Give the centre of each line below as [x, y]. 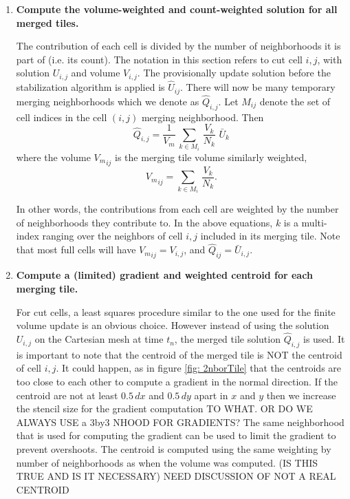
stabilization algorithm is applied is [90, 87]
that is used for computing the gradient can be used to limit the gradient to [176, 435]
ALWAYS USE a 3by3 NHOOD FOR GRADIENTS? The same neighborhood [180, 422]
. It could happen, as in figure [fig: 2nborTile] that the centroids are [199, 368]
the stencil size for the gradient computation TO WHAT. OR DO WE [164, 408]
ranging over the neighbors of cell [112, 236]
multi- [314, 222]
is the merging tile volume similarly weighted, [211, 157]
